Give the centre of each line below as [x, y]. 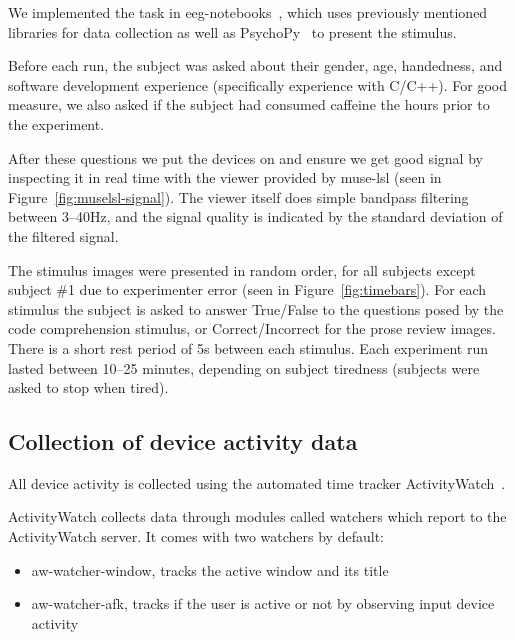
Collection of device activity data [183, 441]
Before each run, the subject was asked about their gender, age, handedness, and [255, 65]
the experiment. [56, 123]
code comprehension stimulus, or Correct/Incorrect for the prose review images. [252, 328]
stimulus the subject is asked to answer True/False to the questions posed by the [256, 308]
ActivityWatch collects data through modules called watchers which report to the [257, 516]
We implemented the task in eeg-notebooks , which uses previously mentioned [248, 12]
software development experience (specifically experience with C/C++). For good [258, 84]
